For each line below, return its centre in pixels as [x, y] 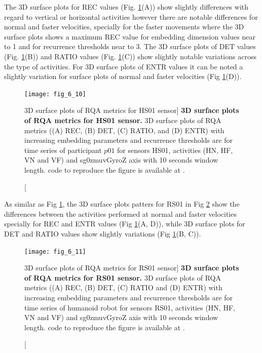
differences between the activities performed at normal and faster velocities [120, 213]
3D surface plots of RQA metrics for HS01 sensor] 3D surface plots [132, 110]
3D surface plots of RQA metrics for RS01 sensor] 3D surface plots [132, 268]
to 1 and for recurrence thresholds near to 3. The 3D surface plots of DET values [130, 46]
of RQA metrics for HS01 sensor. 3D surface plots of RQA [123, 120]
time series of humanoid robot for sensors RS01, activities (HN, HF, [130, 307]
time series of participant [63, 150]
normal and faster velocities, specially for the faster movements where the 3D [124, 27]
